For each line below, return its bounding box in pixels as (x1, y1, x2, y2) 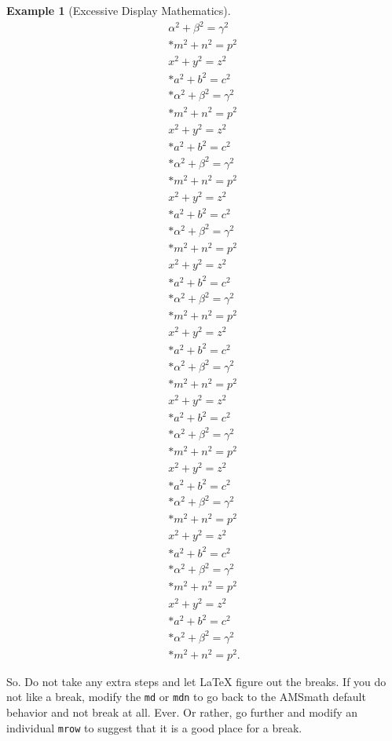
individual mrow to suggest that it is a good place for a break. (6, 719, 302, 736)
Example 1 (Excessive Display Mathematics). (6, 2, 231, 18)
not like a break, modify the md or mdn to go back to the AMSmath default (6, 688, 366, 705)
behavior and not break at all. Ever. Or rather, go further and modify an (6, 704, 358, 721)
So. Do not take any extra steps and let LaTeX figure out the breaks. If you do (6, 673, 387, 689)
